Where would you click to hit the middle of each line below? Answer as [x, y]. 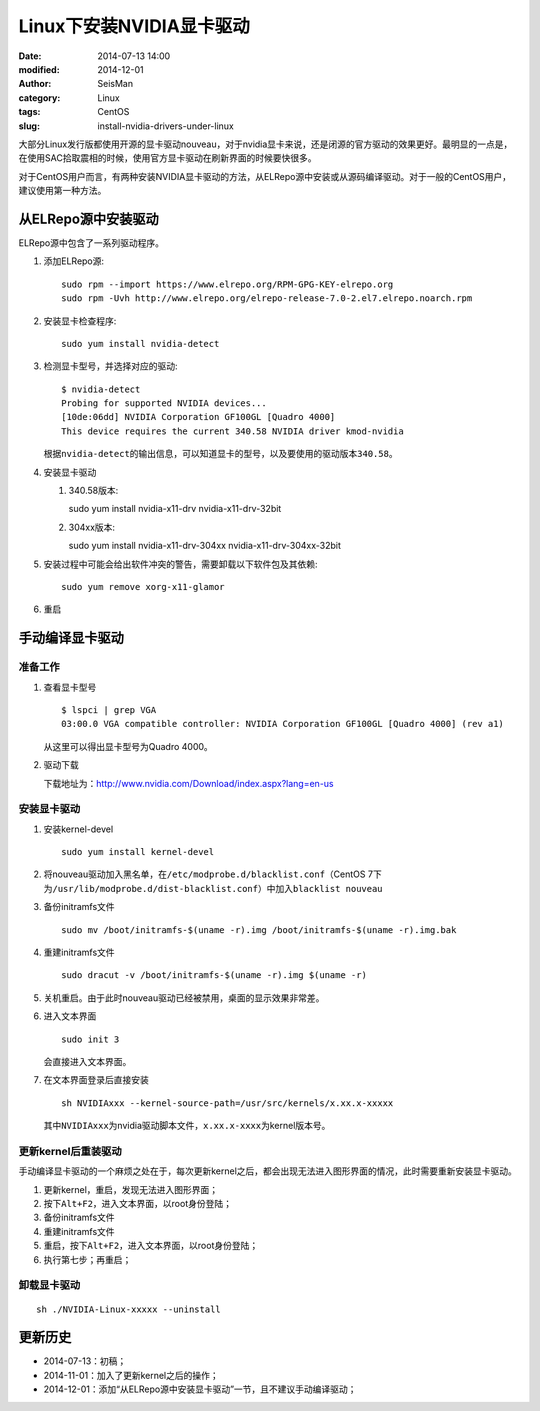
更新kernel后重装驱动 [70, 1151]
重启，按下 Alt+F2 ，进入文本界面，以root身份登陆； [151, 1246]
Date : [30, 56]
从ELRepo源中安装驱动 [88, 218]
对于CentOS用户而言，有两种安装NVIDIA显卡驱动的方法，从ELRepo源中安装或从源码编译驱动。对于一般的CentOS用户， [265, 176]
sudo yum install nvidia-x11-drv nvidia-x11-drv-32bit [175, 509]
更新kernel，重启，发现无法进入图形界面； [131, 1189]
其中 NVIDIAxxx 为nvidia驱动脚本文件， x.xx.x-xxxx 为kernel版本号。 [187, 1126]
